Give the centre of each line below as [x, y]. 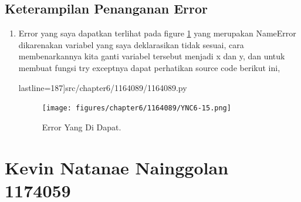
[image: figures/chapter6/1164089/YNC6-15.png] [136, 108]
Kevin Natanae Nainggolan [117, 167]
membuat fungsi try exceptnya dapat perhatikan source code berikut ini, [149, 67]
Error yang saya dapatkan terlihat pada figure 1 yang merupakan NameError [157, 33]
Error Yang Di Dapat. [82, 127]
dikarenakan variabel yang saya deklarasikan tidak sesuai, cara [131, 44]
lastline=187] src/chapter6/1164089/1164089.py [103, 87]
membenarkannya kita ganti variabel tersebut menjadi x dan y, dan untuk [152, 56]
